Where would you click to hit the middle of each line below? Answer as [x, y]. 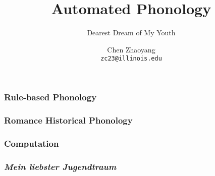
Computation [32, 143]
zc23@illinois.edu [131, 59]
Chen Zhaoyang [131, 49]
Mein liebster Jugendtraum [60, 166]
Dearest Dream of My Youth [131, 33]
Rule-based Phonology [50, 97]
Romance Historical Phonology [68, 120]
